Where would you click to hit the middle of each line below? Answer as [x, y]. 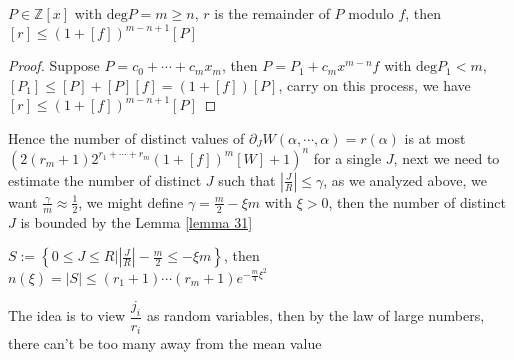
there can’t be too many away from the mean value [165, 343]
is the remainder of [272, 13]
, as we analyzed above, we [405, 179]
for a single [347, 157]
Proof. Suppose [54, 65]
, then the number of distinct [417, 201]
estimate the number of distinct [105, 179]
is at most [435, 137]
